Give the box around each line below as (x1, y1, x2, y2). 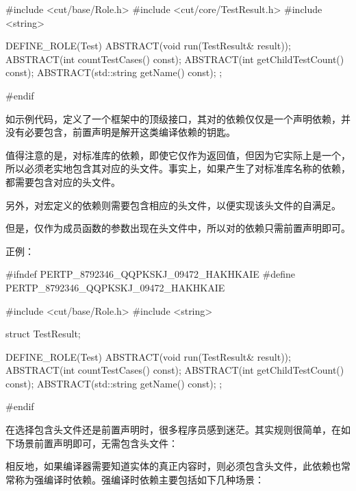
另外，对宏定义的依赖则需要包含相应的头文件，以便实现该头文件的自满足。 (5, 197, 341, 212)
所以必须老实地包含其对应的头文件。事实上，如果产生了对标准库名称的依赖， (5, 161, 351, 176)
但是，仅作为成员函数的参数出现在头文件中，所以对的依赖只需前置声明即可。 (5, 221, 351, 235)
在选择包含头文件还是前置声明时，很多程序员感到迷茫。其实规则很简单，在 (5, 422, 341, 437)
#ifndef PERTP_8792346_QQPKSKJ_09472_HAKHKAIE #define (5, 267, 295, 281)
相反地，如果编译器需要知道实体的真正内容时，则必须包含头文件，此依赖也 (5, 459, 341, 473)
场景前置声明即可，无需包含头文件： (14, 435, 178, 450)
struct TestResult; (5, 326, 81, 341)
